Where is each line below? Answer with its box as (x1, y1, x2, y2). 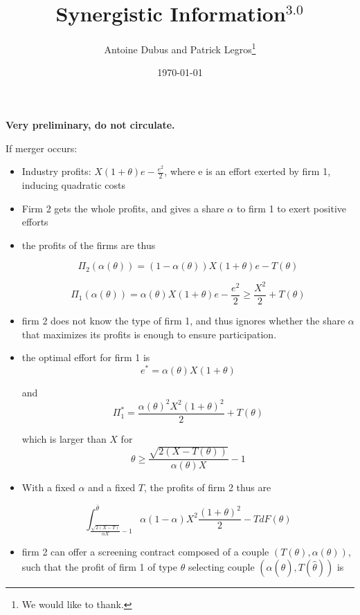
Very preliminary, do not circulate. (6, 117, 175, 131)
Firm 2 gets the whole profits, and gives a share (21, 201, 224, 215)
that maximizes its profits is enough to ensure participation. (21, 327, 277, 341)
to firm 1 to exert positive (236, 201, 347, 215)
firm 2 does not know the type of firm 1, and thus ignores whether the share (21, 313, 345, 327)
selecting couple (188, 559, 255, 573)
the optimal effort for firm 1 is (21, 350, 150, 365)
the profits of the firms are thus (21, 237, 156, 252)
